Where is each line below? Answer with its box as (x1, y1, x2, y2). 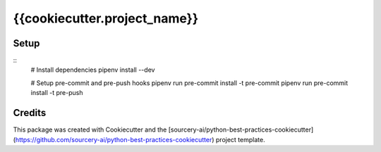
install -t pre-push (30, 89, 83, 97)
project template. (215, 135, 265, 144)
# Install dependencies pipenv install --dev (30, 65, 155, 74)
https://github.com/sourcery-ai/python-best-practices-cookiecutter (15, 135, 212, 144)
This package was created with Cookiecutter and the (13, 125, 167, 134)
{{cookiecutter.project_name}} (13, 11, 199, 26)
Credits (13, 107, 47, 119)
